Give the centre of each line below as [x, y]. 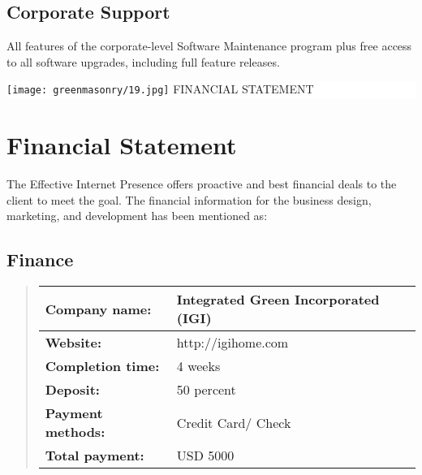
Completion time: [102, 366]
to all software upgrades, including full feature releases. [143, 61]
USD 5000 [205, 456]
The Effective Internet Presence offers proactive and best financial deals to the [202, 184]
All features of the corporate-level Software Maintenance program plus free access [209, 46]
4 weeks [198, 366]
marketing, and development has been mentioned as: [137, 216]
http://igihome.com [233, 343]
